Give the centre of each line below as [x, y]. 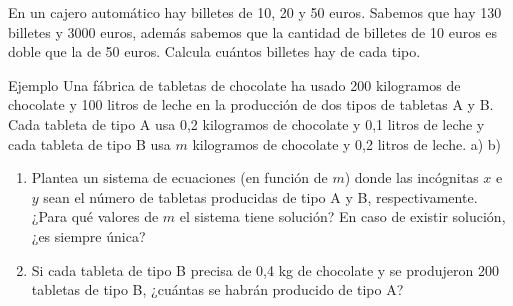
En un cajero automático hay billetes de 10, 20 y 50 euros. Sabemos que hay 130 [255, 12]
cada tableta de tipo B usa [89, 143]
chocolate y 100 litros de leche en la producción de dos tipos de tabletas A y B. [251, 104]
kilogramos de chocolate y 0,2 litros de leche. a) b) [347, 143]
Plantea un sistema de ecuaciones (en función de [179, 177]
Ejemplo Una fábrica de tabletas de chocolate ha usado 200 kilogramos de [234, 84]
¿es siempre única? [88, 235]
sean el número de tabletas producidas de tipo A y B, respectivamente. [260, 196]
